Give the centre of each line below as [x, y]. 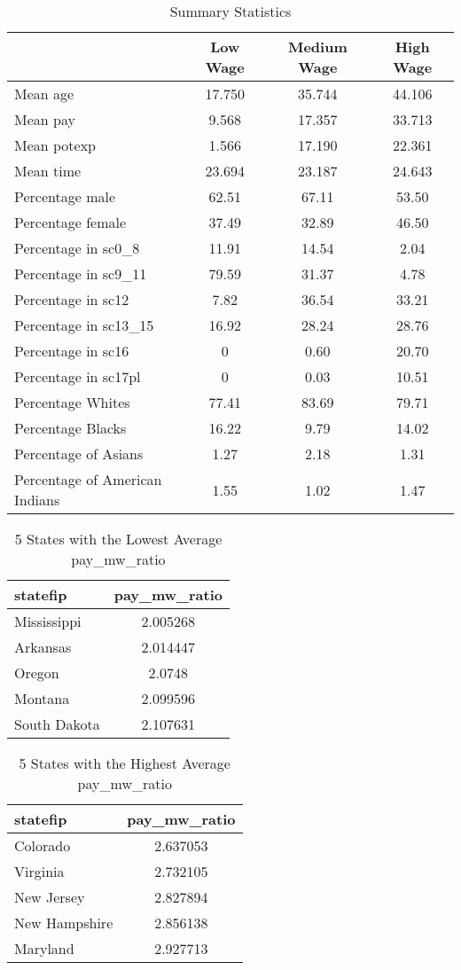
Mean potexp [55, 145]
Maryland [44, 948]
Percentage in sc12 [72, 299]
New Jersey [50, 897]
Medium [317, 47]
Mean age [44, 94]
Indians [37, 500]
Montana [42, 698]
